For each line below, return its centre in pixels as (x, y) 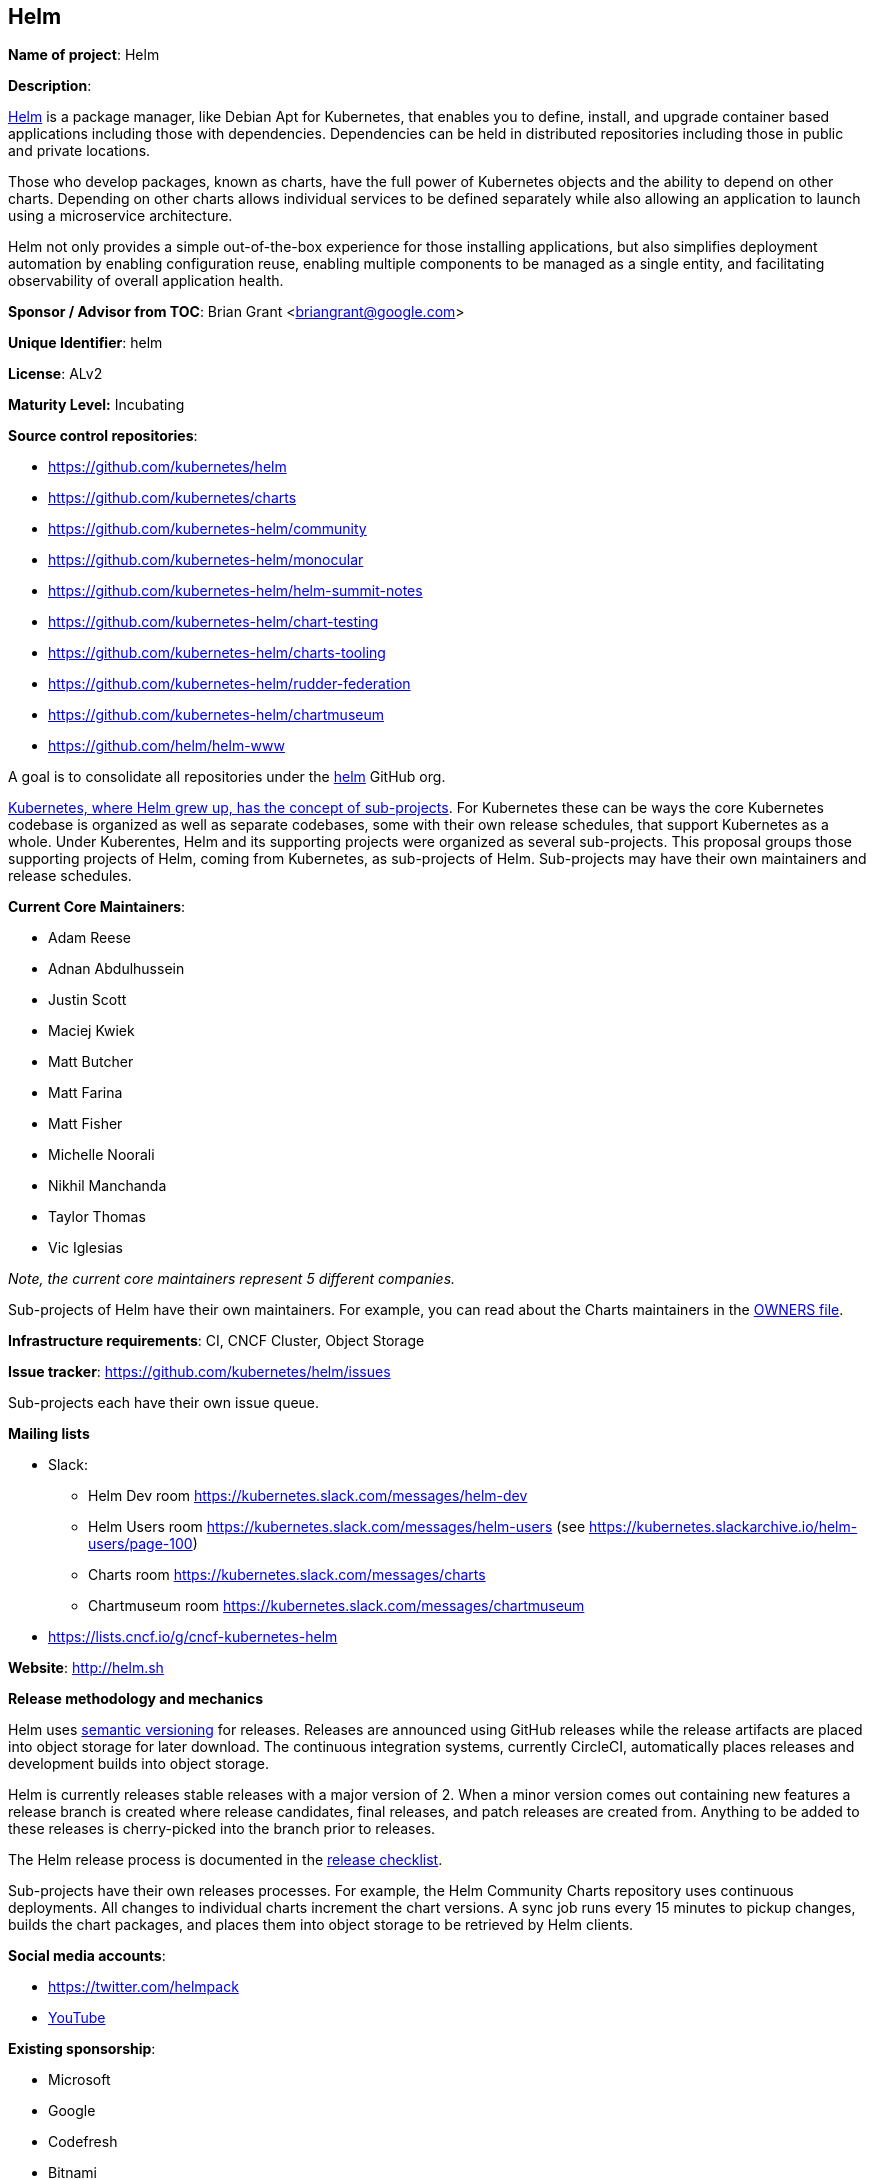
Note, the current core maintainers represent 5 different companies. (232, 1279)
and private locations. (79, 151)
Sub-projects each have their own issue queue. (164, 1403)
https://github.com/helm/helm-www (166, 746)
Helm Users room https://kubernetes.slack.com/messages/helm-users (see (337, 1527)
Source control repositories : (103, 436)
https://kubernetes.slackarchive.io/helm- (723, 1527)
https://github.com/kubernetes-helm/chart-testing (213, 622)
